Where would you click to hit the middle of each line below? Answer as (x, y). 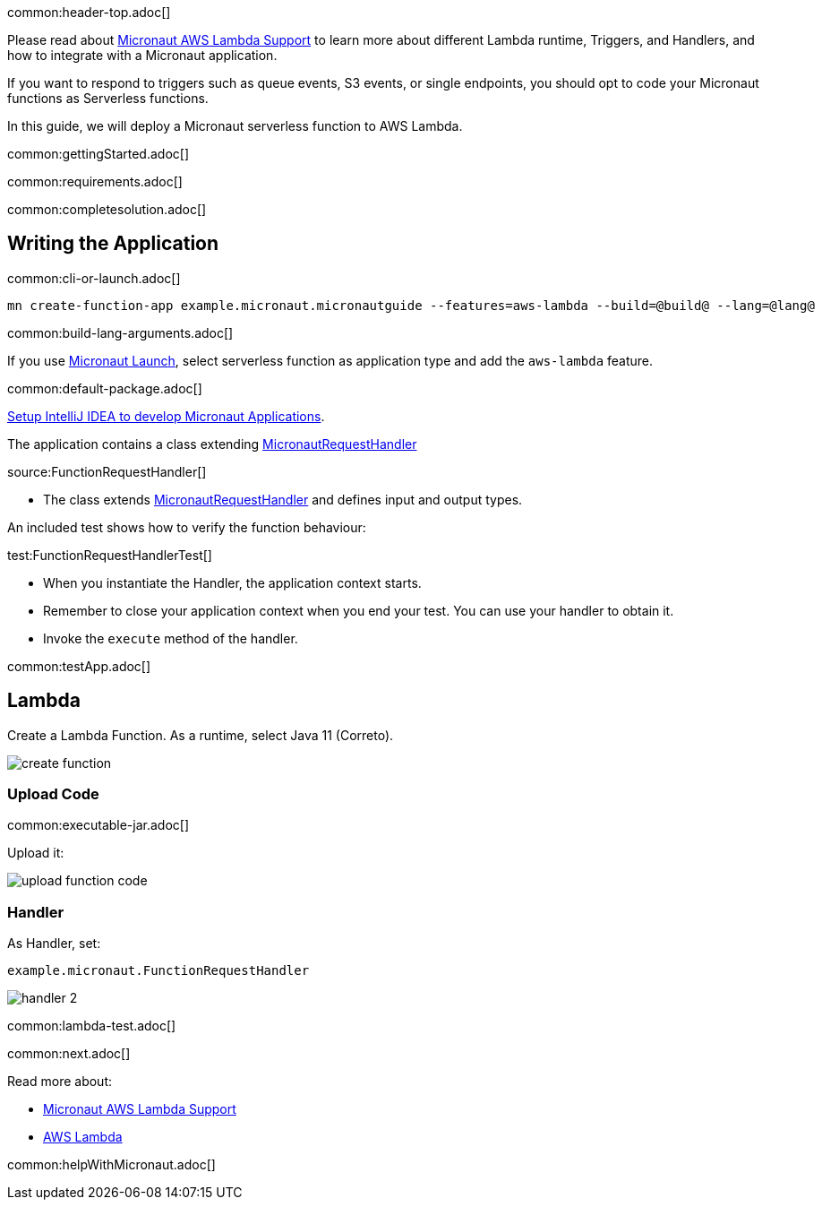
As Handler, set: (54, 944)
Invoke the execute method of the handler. (171, 638)
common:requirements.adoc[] (95, 181)
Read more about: (60, 1082)
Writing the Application (113, 244)
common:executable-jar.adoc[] (98, 825)
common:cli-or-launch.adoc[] (94, 278)
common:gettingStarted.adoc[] (98, 154)
